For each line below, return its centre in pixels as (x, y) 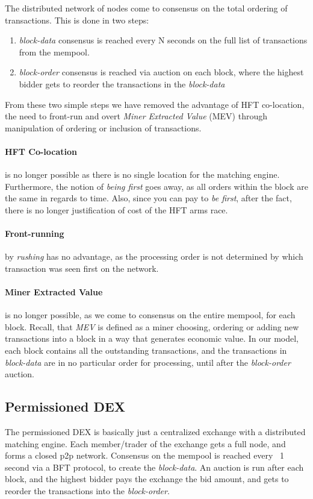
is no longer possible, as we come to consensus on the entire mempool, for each (150, 315)
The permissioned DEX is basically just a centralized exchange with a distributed (155, 432)
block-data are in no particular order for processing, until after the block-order (148, 362)
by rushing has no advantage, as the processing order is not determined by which (154, 256)
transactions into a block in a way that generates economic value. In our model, (152, 338)
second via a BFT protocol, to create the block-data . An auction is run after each (154, 467)
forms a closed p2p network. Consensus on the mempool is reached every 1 (145, 455)
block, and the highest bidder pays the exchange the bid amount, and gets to (147, 479)
